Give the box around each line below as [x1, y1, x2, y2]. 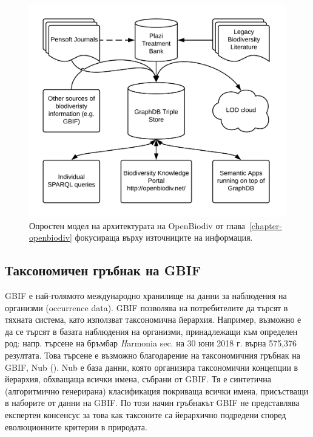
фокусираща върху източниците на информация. [75, 231, 253, 244]
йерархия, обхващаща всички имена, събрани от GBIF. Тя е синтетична [5, 373, 271, 385]
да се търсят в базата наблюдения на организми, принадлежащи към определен [5, 325, 298, 337]
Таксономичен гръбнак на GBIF [5, 261, 201, 280]
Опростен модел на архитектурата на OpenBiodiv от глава [29, 219, 245, 232]
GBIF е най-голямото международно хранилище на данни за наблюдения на [5, 289, 287, 302]
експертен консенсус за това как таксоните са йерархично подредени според [5, 408, 286, 421]
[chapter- [249, 219, 283, 232]
